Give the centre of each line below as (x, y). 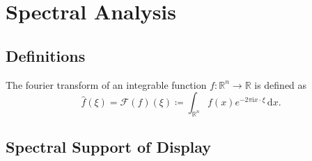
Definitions (46, 55)
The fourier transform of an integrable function (106, 84)
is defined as (281, 84)
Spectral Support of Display (109, 147)
